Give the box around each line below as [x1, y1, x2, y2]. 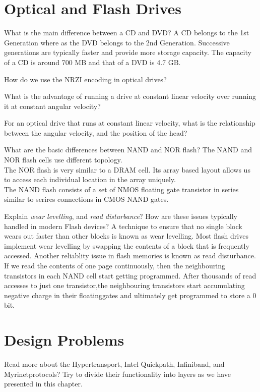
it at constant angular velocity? [4, 100, 101, 111]
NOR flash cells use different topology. [4, 154, 122, 165]
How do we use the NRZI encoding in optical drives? [4, 74, 167, 84]
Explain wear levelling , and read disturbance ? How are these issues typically [4, 211, 237, 221]
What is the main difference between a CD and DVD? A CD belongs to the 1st [4, 27, 249, 38]
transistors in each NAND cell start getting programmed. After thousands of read [4, 270, 256, 281]
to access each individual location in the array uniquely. [4, 174, 176, 185]
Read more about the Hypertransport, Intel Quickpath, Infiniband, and [4, 359, 225, 369]
